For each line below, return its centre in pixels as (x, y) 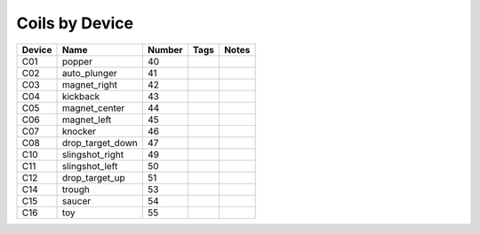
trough (76, 189)
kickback (81, 96)
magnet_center (93, 108)
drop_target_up (94, 177)
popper (77, 61)
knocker (79, 131)
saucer (76, 201)
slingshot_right (93, 154)
